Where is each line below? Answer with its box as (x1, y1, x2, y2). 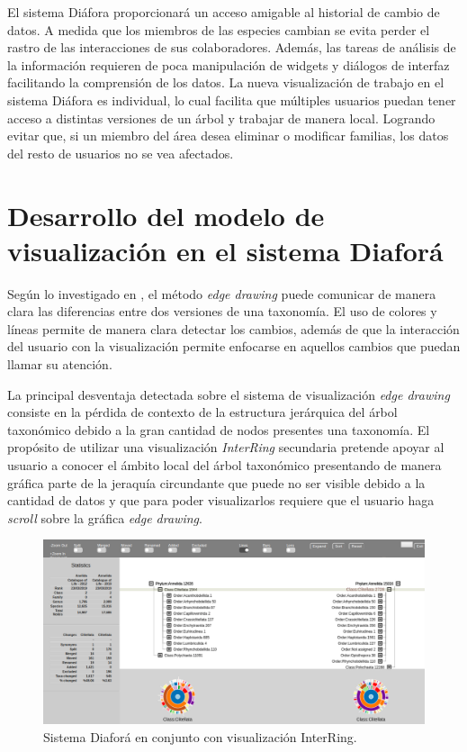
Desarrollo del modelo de (7, 196, 325, 233)
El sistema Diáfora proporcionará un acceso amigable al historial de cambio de (7, 3, 440, 21)
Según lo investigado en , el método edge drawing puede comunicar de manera (7, 284, 436, 303)
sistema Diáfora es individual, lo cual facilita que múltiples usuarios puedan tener (7, 90, 456, 109)
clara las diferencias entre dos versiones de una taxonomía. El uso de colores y (7, 302, 437, 321)
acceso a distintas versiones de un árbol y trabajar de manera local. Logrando (7, 108, 436, 127)
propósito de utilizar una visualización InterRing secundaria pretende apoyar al (7, 438, 445, 457)
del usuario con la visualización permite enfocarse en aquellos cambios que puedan (7, 337, 461, 356)
